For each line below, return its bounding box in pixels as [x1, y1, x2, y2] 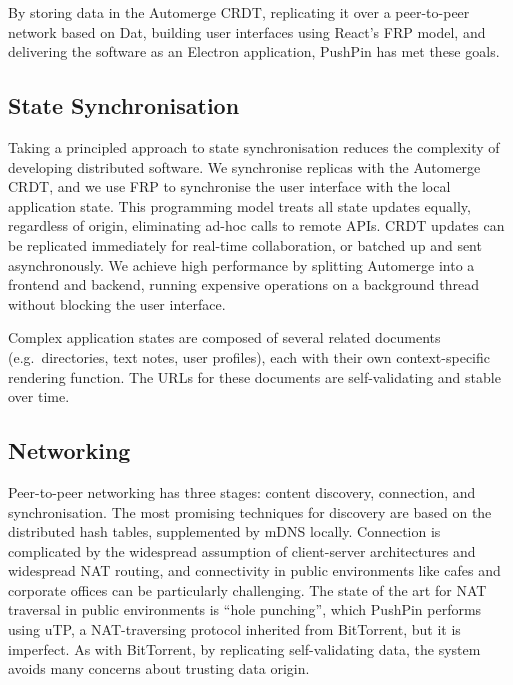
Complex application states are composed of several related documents [8, 327, 441, 348]
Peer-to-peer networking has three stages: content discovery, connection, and [8, 481, 476, 502]
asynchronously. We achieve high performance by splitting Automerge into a [8, 254, 475, 275]
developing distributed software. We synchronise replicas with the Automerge [8, 156, 481, 177]
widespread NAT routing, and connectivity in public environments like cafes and [8, 560, 501, 581]
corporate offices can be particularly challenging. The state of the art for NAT [8, 579, 487, 600]
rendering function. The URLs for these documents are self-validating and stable [8, 366, 501, 387]
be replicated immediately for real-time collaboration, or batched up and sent [8, 234, 482, 255]
